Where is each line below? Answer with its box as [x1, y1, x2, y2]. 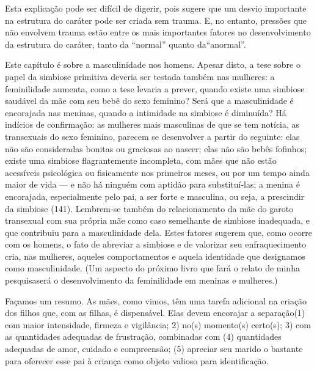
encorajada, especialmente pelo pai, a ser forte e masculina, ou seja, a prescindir [5, 189, 305, 202]
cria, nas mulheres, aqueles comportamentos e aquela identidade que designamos [5, 249, 305, 262]
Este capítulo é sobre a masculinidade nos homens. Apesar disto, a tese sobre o [5, 58, 301, 71]
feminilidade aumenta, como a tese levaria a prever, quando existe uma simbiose [5, 82, 305, 95]
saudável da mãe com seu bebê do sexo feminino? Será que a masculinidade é [5, 94, 294, 107]
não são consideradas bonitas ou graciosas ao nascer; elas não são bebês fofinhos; [5, 142, 307, 155]
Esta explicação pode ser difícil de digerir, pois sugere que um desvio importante [5, 2, 307, 14]
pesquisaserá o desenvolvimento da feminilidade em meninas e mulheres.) [5, 274, 278, 287]
